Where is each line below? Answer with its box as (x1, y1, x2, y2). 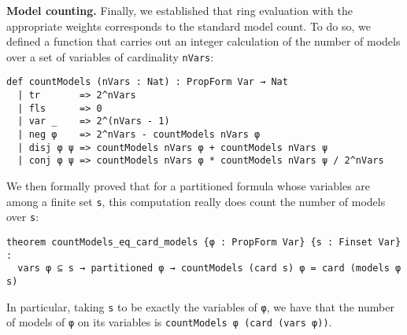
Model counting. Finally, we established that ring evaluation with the (6, 2, 353, 18)
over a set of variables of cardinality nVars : (6, 48, 214, 64)
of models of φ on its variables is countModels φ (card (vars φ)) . (6, 314, 332, 330)
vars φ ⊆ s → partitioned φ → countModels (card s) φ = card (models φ (17, 263, 401, 274)
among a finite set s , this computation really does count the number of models (6, 193, 386, 209)
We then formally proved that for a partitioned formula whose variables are (6, 178, 371, 194)
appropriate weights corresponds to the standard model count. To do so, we (6, 17, 371, 34)
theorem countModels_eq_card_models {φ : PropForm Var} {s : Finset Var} (6, 236, 401, 248)
